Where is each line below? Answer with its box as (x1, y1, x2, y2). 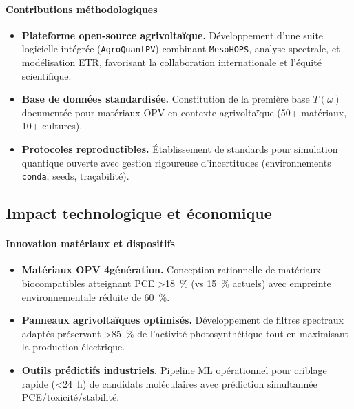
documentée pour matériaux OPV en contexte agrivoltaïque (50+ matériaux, (21, 105, 347, 119)
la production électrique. (21, 339, 125, 354)
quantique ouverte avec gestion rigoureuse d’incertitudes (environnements (21, 155, 331, 169)
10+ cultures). (21, 118, 83, 133)
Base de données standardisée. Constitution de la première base (21, 92, 310, 106)
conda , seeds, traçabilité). (21, 169, 129, 183)
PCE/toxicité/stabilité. (21, 390, 120, 404)
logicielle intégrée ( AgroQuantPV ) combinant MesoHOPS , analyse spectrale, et (21, 41, 340, 56)
